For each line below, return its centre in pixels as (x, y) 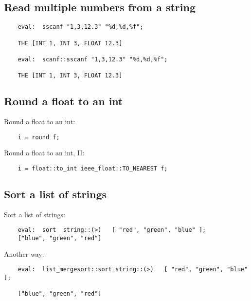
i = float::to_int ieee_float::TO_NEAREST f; (93, 168)
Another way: (24, 254)
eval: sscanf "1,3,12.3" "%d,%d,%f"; (81, 27)
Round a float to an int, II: (44, 153)
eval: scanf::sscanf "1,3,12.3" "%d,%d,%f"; (93, 59)
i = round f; (39, 137)
